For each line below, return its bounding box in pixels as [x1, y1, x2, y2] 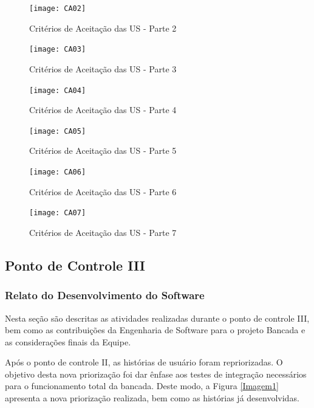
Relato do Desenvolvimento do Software [5, 288, 205, 303]
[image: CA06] [29, 168, 86, 176]
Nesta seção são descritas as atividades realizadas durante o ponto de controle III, [5, 311, 310, 324]
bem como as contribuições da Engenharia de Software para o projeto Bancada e [5, 323, 305, 336]
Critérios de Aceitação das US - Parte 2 [29, 21, 177, 34]
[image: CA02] [29, 4, 86, 13]
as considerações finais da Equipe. [5, 335, 131, 348]
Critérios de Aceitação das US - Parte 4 [29, 103, 177, 116]
